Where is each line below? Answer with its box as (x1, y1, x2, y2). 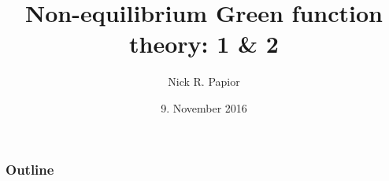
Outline (6, 159, 54, 179)
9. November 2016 (161, 99, 247, 116)
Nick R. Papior (168, 73, 240, 90)
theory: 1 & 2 (129, 28, 279, 60)
